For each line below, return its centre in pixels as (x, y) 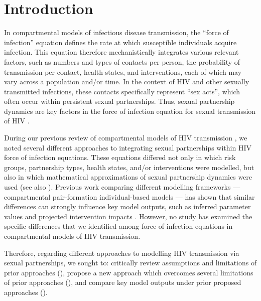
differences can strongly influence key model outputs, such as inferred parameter (127, 206)
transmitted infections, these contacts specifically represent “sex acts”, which (122, 91)
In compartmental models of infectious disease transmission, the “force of (116, 32)
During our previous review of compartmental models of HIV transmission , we (126, 138)
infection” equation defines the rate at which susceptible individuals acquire (120, 42)
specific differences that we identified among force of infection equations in (118, 226)
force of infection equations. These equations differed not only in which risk (120, 157)
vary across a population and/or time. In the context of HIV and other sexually (127, 82)
